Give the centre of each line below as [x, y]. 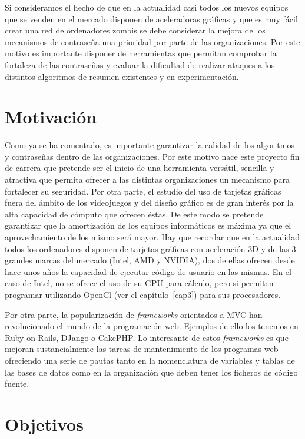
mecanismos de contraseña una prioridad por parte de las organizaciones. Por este [152, 41]
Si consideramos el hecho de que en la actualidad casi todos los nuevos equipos [147, 7]
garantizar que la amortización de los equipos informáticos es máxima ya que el [148, 225]
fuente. [17, 383]
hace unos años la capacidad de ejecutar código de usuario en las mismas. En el [148, 271]
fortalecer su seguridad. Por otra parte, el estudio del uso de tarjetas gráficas [143, 191]
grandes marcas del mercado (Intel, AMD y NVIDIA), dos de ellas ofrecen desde [150, 260]
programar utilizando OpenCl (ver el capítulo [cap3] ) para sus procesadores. [143, 294]
